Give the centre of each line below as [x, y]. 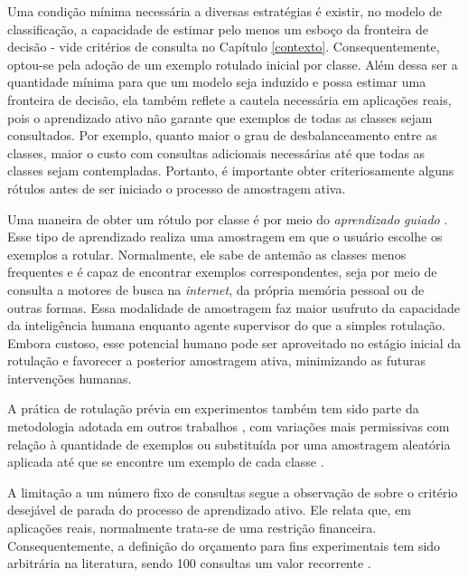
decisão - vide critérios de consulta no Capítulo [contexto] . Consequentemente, [224, 47]
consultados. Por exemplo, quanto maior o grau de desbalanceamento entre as [222, 135]
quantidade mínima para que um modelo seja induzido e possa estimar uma [217, 82]
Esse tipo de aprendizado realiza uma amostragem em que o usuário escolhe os [225, 237]
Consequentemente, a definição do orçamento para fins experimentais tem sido [224, 545]
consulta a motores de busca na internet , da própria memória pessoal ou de [216, 289]
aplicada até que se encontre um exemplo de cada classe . [166, 462]
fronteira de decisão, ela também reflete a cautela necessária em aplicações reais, [229, 99]
